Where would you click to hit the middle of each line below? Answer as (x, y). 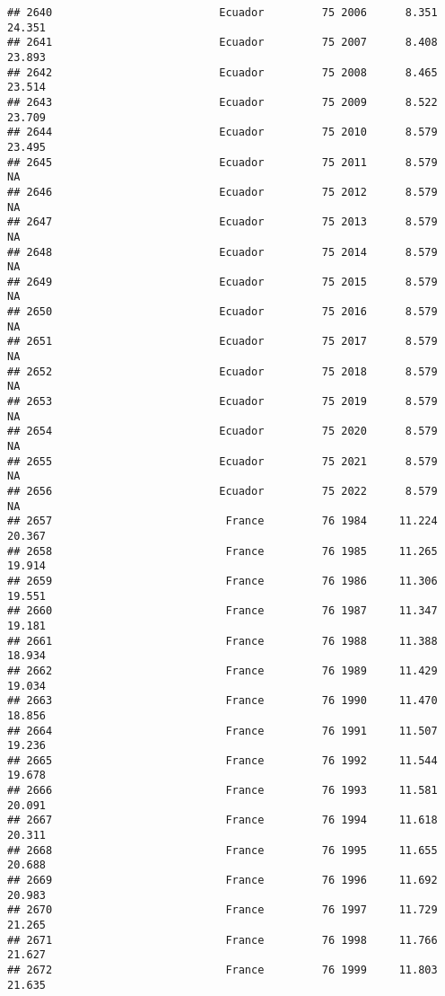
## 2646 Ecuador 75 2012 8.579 (222, 192)
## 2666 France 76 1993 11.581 (222, 791)
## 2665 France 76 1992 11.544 (222, 760)
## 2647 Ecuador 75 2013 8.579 (222, 222)
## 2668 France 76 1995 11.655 (222, 850)
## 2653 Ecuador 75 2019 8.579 (222, 402)
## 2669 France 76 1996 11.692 (222, 881)
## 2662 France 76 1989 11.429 (222, 670)
